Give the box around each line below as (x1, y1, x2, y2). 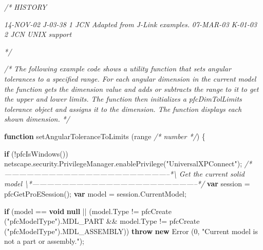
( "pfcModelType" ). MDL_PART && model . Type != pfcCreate (4, 216, 200, 226)
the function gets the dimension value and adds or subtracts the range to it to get (4, 83, 259, 94)
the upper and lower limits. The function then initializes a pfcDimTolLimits (4, 93, 242, 104)
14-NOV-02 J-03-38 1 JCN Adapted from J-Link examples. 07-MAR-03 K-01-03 (4, 18, 257, 29)
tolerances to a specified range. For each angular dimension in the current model (4, 73, 256, 84)
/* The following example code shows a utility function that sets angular (4, 63, 231, 74)
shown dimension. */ (4, 113, 70, 124)
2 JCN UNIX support (4, 29, 72, 40)
